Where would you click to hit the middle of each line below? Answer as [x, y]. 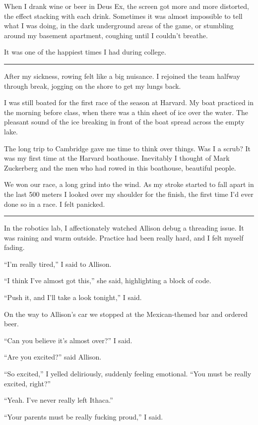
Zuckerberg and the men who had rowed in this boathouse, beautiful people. [120, 167]
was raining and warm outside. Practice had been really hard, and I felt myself [124, 237]
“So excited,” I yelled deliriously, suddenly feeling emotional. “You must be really [128, 374]
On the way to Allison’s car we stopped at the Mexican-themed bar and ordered [126, 314]
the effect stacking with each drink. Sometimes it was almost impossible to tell [123, 16]
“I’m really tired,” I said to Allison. [58, 264]
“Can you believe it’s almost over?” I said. [68, 340]
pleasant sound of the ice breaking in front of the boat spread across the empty [124, 122]
